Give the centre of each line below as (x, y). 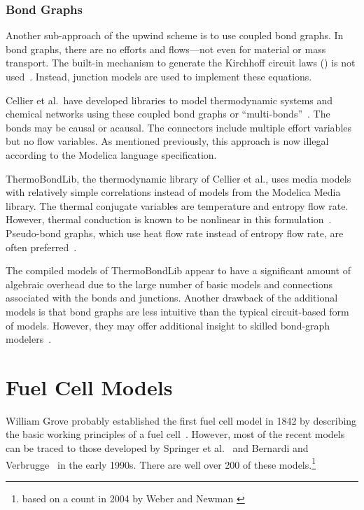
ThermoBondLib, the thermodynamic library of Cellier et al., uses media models (178, 178)
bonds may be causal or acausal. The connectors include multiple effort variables (179, 127)
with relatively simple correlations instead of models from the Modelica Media (173, 192)
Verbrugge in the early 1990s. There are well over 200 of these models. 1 (161, 463)
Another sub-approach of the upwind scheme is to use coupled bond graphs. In (175, 35)
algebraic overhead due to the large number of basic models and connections (169, 284)
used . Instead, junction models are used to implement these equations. (159, 76)
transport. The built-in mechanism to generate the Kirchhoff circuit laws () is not (181, 63)
